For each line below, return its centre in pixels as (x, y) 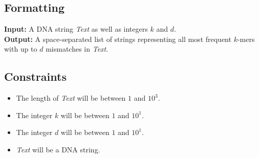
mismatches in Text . (77, 49)
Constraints (35, 76)
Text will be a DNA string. (58, 149)
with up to (21, 49)
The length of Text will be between (71, 98)
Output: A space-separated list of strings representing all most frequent (118, 39)
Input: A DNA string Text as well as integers (76, 29)
